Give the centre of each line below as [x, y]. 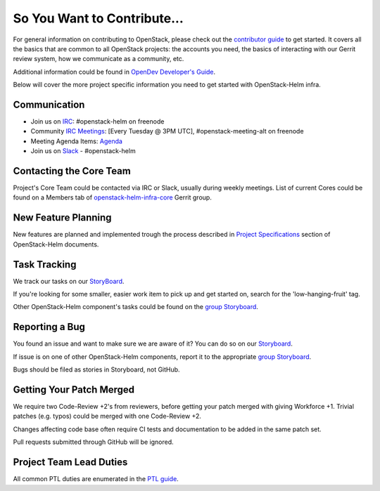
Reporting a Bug [49, 327]
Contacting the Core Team [72, 171]
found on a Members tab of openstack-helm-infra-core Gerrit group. [113, 197]
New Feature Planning [62, 218]
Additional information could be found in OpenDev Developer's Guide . [114, 72]
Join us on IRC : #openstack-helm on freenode [97, 122]
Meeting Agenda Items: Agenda [77, 141]
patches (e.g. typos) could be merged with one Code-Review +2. [107, 416]
